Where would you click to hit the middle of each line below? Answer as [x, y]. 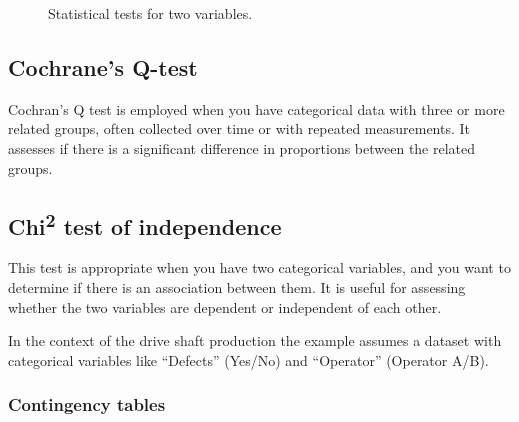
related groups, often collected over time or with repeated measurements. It [239, 128]
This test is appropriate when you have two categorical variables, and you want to [259, 267]
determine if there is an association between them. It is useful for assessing [237, 286]
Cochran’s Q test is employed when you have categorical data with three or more [256, 108]
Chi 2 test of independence [145, 223]
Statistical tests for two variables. [150, 13]
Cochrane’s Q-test [103, 66]
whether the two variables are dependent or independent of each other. [225, 306]
